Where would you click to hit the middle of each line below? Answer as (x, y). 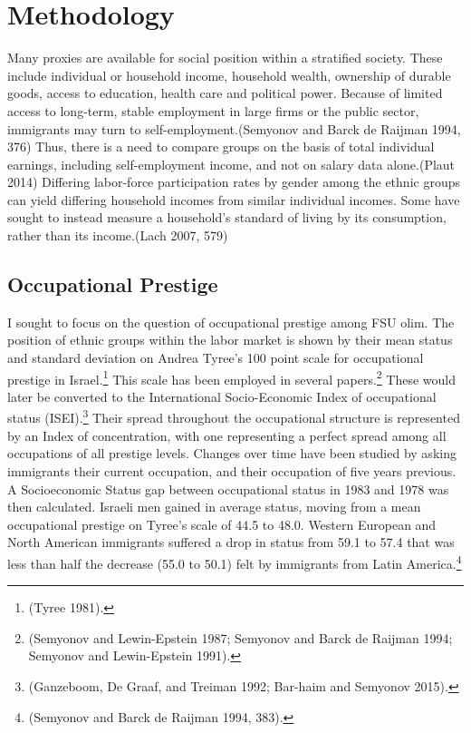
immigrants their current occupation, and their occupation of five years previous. (232, 470)
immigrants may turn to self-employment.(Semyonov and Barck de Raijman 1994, (234, 128)
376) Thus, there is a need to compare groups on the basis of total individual (221, 147)
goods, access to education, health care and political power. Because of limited (225, 93)
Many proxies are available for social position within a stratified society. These (225, 58)
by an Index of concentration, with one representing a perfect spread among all (227, 435)
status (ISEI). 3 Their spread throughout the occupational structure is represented (234, 416)
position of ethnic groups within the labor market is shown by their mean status (230, 340)
